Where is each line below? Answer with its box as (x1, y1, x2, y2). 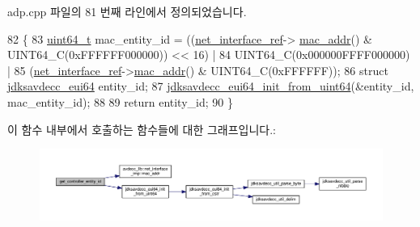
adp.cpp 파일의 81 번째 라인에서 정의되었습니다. (7, 3, 247, 19)
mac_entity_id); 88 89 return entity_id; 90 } (7, 93, 233, 110)
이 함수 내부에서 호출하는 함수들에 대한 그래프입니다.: (7, 120, 276, 137)
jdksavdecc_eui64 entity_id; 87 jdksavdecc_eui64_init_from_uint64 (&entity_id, (7, 78, 414, 95)
